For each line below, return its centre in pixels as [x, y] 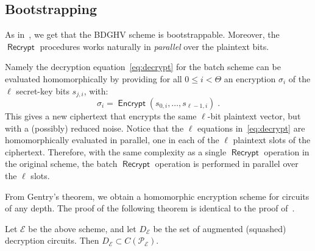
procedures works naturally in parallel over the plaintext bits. [154, 46]
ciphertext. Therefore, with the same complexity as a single [116, 151]
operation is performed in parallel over [227, 164]
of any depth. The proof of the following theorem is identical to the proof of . [150, 208]
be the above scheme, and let [82, 228]
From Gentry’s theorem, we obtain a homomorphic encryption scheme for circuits [157, 196]
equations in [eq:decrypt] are [251, 128]
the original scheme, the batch [61, 164]
